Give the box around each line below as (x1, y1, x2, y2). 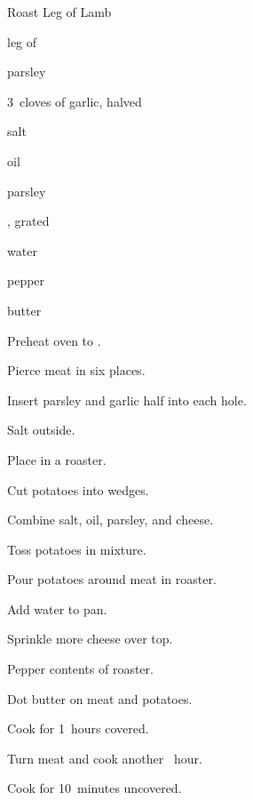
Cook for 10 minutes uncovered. (7, 779, 182, 797)
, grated (7, 212, 50, 230)
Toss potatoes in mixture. (7, 540, 146, 558)
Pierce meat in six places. (7, 361, 146, 380)
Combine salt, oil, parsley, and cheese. (7, 510, 214, 529)
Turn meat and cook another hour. (7, 748, 202, 767)
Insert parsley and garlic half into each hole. (7, 390, 247, 409)
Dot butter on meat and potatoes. (7, 689, 193, 708)
